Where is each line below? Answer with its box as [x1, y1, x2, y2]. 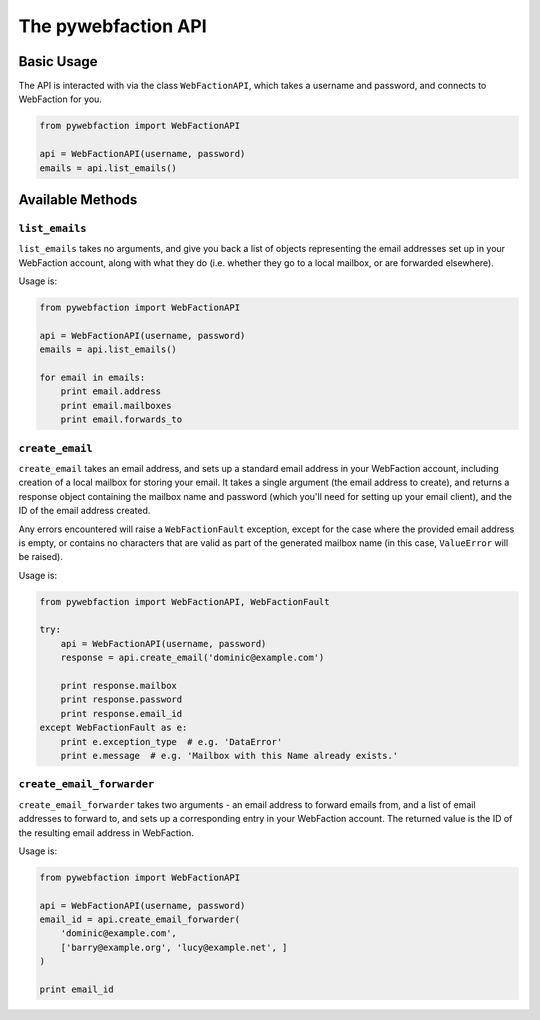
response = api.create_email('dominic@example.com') [60, 652, 325, 664]
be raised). [18, 551, 64, 563]
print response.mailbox [60, 680, 177, 692]
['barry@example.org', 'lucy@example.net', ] [60, 941, 288, 953]
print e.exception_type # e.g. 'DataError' [60, 736, 283, 747]
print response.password [60, 694, 183, 705]
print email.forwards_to [60, 414, 183, 425]
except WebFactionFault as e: [39, 722, 188, 734]
